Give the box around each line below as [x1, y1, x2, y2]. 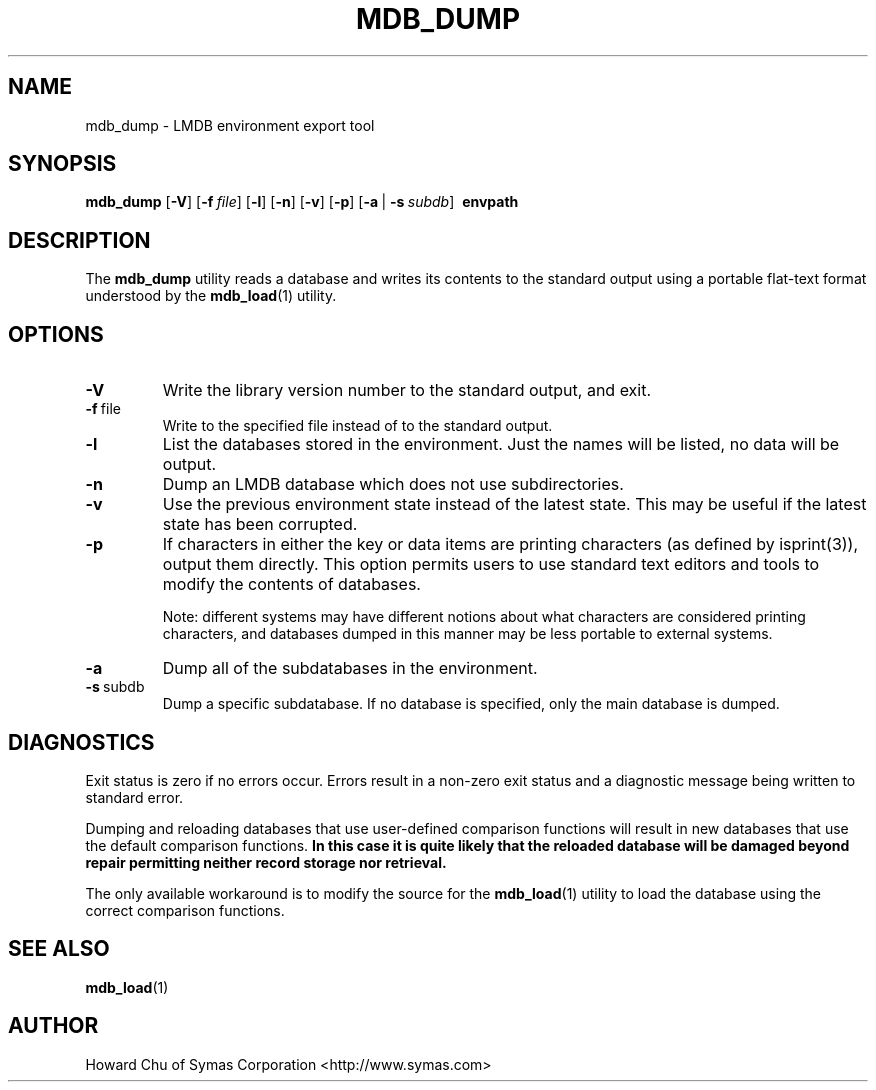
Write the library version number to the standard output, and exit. [162, 380, 652, 401]
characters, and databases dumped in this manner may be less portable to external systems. [162, 625, 773, 643]
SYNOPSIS [8, 151, 117, 177]
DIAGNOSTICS [8, 729, 155, 755]
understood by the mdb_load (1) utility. [85, 287, 337, 305]
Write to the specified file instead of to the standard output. [162, 417, 553, 435]
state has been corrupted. [162, 514, 358, 535]
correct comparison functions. [85, 901, 285, 919]
